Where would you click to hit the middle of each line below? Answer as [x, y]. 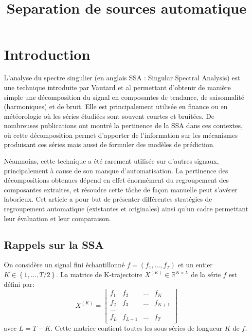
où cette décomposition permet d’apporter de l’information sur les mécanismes [121, 135]
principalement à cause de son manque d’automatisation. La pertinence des [116, 170]
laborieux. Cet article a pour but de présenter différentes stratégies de [108, 199]
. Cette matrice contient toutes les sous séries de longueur [136, 327]
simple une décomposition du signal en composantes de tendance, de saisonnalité [124, 97]
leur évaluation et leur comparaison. [57, 218]
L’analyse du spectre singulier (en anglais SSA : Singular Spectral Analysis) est [122, 78]
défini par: [19, 284]
